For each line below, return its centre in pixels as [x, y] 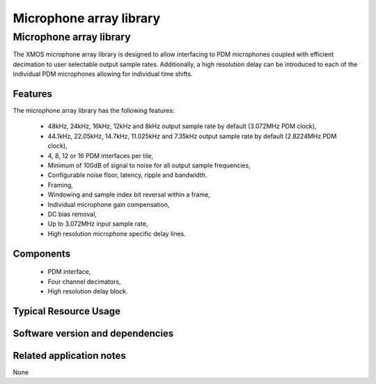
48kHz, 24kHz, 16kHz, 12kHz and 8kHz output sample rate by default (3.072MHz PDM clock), [182, 126]
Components [42, 253]
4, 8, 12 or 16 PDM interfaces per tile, [101, 155]
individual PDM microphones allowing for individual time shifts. [103, 74]
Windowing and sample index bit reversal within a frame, [129, 194]
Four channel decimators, [84, 282]
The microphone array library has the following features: [94, 111]
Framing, [60, 185]
